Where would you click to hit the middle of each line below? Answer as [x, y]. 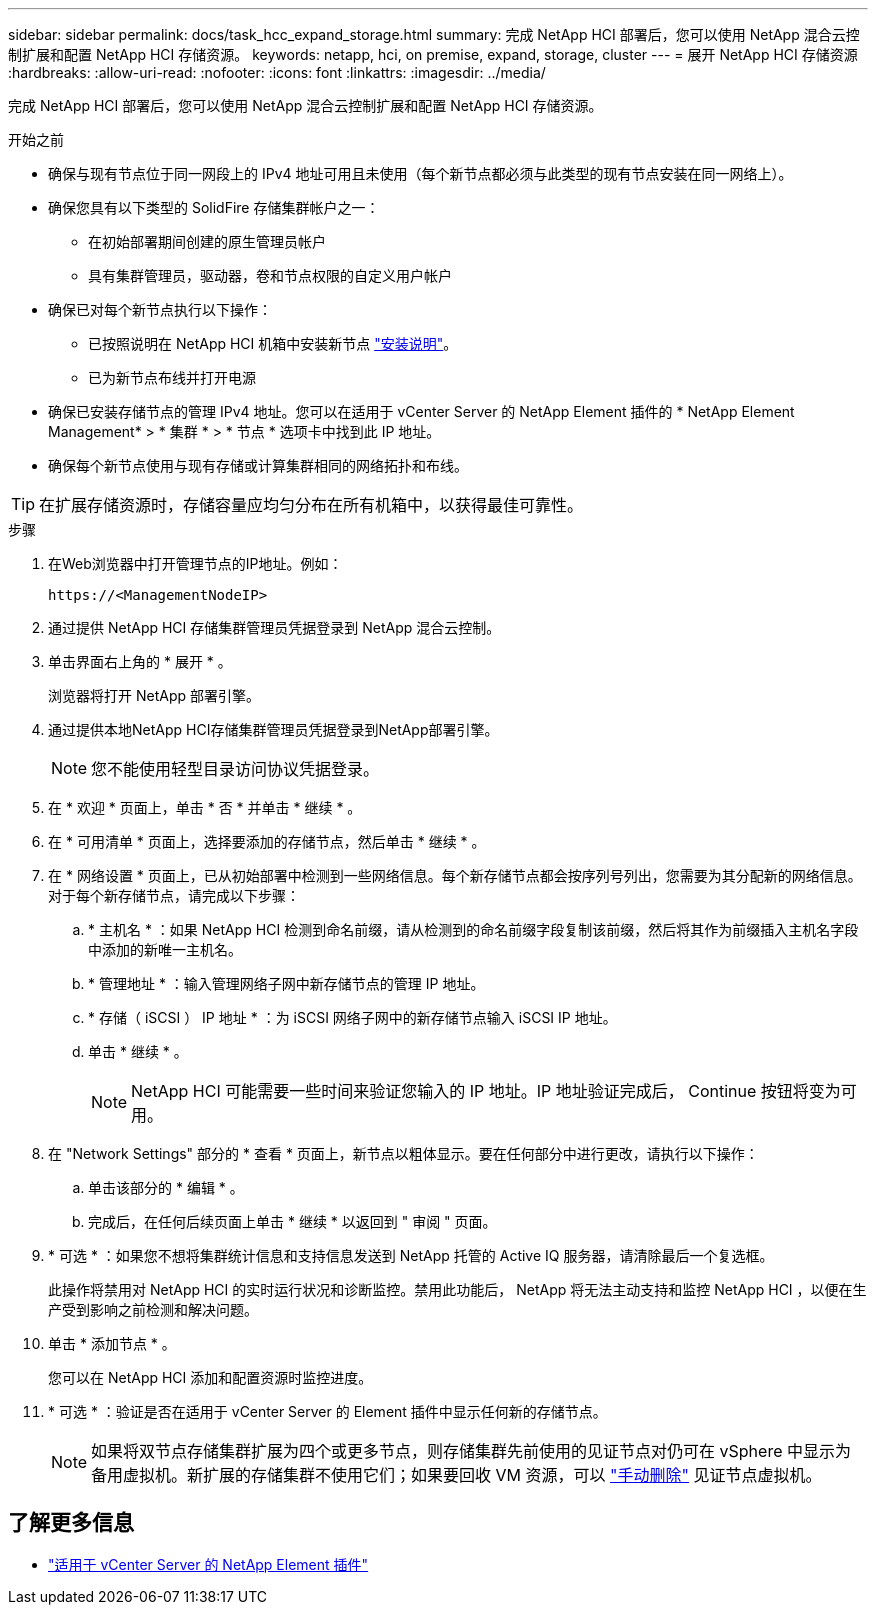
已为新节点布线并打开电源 [172, 377]
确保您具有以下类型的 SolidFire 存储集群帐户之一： [214, 207]
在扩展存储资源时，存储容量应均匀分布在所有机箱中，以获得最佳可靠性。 [311, 505]
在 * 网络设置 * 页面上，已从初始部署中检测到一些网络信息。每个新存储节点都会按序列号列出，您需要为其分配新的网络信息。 [455, 875]
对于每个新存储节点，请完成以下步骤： [174, 895]
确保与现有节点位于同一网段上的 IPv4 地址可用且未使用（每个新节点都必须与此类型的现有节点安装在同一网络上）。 [420, 173]
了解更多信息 [71, 1523]
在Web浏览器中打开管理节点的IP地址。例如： [195, 563]
